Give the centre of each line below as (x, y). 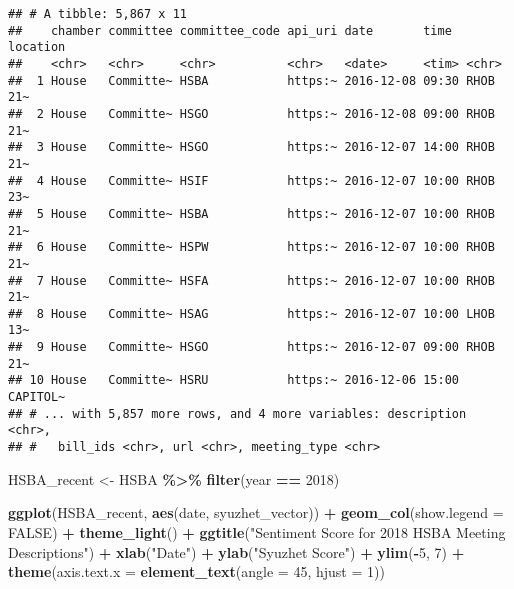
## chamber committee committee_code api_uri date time (230, 30)
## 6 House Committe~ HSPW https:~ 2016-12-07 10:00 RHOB (251, 247)
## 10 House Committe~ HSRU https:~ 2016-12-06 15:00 (234, 380)
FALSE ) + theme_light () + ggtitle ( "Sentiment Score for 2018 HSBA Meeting (257, 531)
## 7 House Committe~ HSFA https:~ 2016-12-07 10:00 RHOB (251, 280)
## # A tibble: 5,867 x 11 (97, 14)
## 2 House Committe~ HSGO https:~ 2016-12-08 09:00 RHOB (251, 113)
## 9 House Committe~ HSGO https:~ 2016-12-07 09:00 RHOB (251, 347)
